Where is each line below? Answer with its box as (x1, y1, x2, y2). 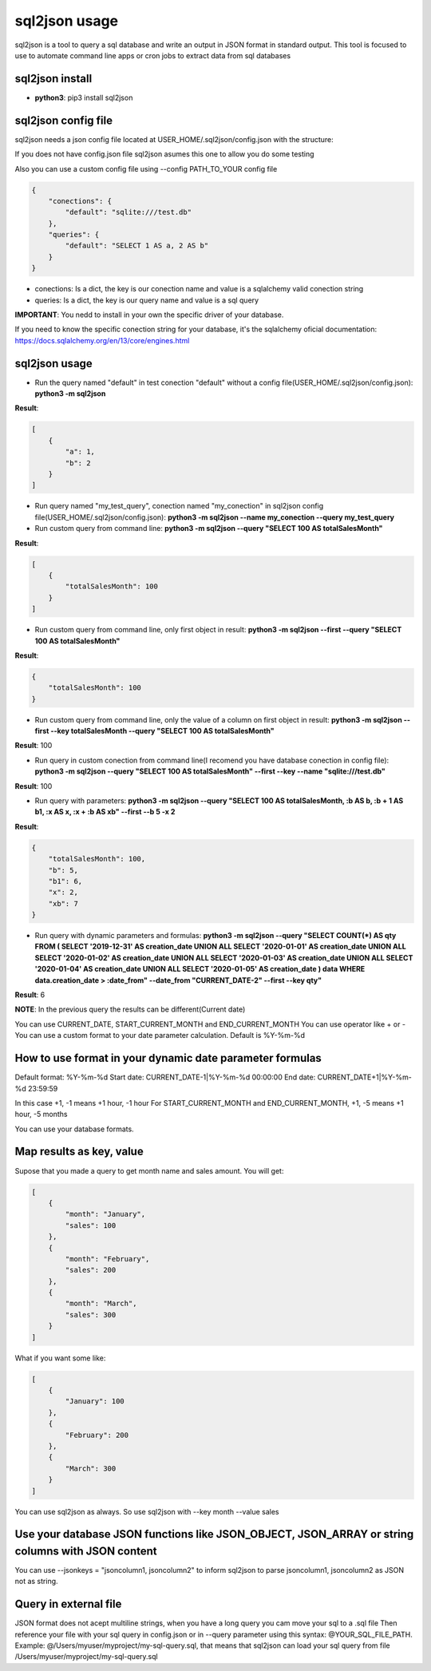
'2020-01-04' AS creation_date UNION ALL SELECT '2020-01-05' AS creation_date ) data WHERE (34, 964, 366, 974)
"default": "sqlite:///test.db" (65, 208, 192, 217)
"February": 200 (65, 1430, 129, 1439)
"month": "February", (65, 1254, 150, 1263)
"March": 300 (65, 1463, 117, 1473)
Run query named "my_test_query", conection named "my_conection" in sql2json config (34, 501, 324, 511)
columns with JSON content (14, 1544, 157, 1558)
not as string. (14, 1577, 59, 1586)
